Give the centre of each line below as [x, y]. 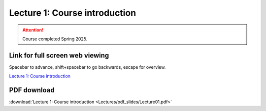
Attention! [33, 30]
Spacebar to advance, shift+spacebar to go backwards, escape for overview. [87, 67]
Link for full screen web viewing [59, 55]
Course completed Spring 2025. [55, 39]
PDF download [32, 90]
